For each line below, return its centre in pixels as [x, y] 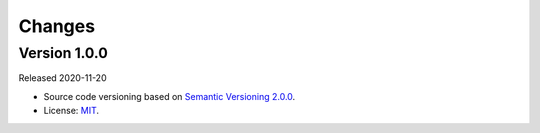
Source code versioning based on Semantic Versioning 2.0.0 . [169, 96]
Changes [56, 26]
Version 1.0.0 [63, 53]
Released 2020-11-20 [62, 78]
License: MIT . [71, 111]
